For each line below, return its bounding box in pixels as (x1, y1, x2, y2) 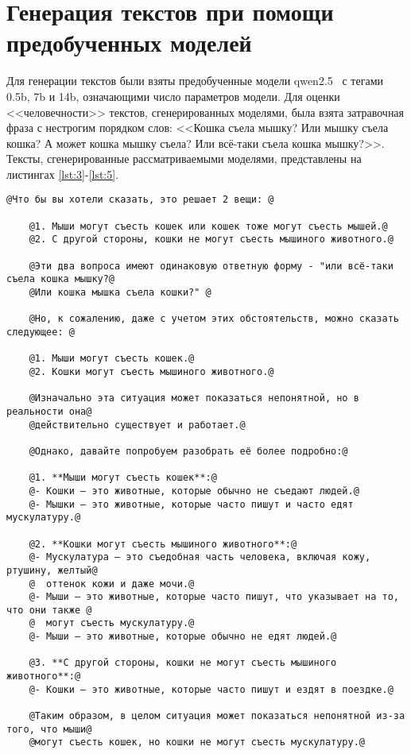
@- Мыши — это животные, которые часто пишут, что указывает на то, (29, 591, 399, 603)
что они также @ (6, 604, 92, 616)
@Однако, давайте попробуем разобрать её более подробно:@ (29, 445, 348, 457)
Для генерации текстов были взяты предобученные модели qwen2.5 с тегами (6, 72, 383, 89)
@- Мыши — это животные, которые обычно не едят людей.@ (29, 631, 337, 643)
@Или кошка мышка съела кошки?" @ (29, 287, 211, 299)
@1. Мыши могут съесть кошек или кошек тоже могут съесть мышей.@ (29, 220, 388, 232)
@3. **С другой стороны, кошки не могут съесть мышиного (29, 657, 337, 669)
